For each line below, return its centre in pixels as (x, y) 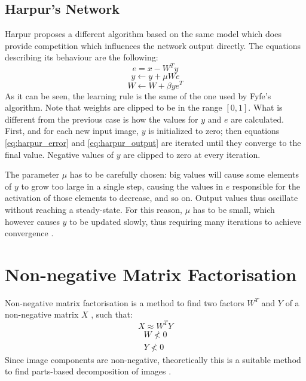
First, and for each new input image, (72, 131)
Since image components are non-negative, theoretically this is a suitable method (153, 359)
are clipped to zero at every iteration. (192, 154)
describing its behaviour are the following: (82, 57)
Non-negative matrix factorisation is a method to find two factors (125, 302)
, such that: (112, 314)
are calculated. (257, 119)
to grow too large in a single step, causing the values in (122, 186)
